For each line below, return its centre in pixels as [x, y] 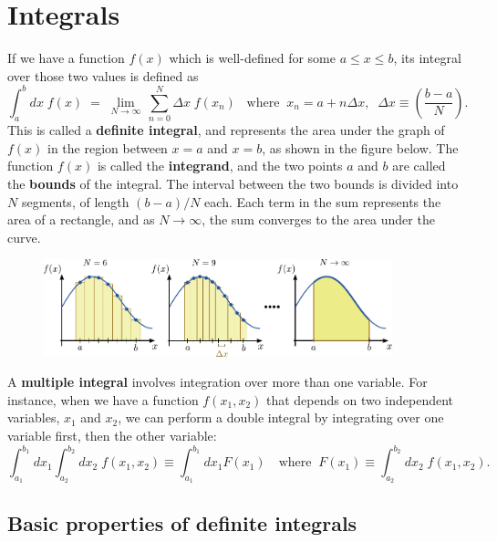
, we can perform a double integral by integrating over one [281, 417]
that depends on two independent [360, 399]
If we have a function [66, 58]
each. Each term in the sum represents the [323, 201]
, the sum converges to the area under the [318, 219]
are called [419, 166]
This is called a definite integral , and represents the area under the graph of [226, 130]
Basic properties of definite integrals [182, 522]
